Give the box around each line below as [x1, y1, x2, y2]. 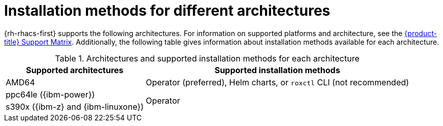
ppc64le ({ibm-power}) [6, 89, 95, 100]
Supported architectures [26, 65, 124, 75]
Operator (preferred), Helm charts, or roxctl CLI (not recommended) [145, 77, 409, 87]
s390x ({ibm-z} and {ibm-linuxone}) [6, 101, 144, 112]
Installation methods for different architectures [4, 2, 330, 19]
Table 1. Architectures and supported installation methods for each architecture [55, 53, 360, 64]
